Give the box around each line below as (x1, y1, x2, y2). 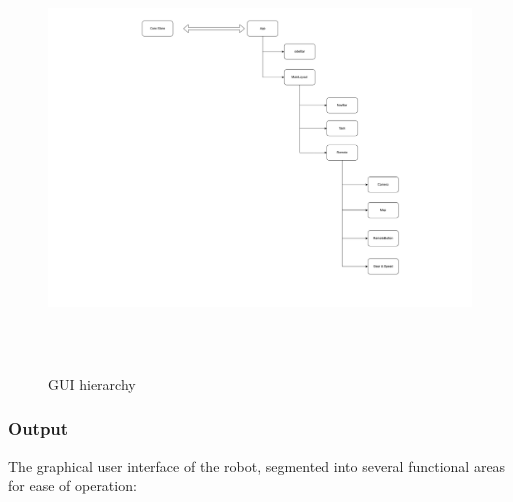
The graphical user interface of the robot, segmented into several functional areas (8, 455, 506, 476)
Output (8, 416, 69, 441)
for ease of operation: (8, 475, 137, 496)
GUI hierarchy (48, 373, 136, 394)
